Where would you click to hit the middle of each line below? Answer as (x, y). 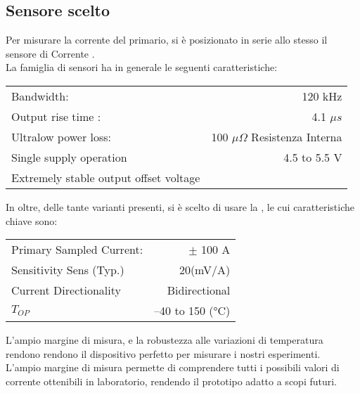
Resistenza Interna (297, 136)
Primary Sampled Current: (77, 250)
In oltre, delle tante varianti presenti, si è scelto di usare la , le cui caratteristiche (180, 206)
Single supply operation (69, 157)
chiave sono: (32, 220)
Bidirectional (199, 290)
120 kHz (322, 96)
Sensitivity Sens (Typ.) (68, 270)
